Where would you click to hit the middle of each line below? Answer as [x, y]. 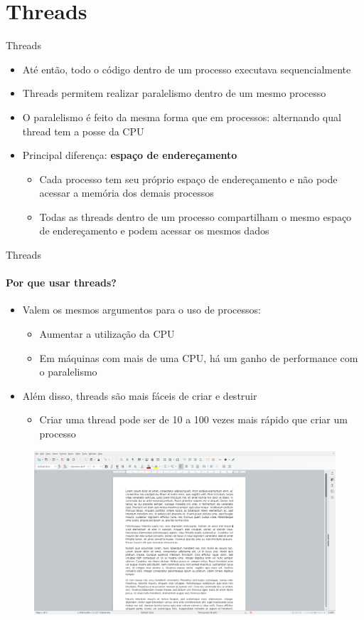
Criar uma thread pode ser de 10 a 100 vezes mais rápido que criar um [193, 419]
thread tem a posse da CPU [83, 131]
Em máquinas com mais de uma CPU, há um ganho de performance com [199, 357]
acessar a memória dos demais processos [127, 193]
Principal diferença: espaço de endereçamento [130, 155]
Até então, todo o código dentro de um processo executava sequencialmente [187, 69]
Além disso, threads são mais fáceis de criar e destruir [140, 395]
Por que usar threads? [61, 283]
